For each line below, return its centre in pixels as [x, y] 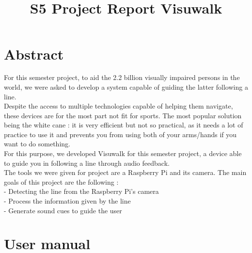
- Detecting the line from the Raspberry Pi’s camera [81, 191]
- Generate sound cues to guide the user [63, 210]
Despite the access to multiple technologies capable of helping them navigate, [118, 106]
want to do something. [37, 144]
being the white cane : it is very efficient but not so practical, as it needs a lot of [124, 125]
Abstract [34, 54]
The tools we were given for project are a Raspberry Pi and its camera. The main [125, 172]
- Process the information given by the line [67, 201]
